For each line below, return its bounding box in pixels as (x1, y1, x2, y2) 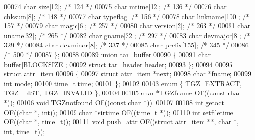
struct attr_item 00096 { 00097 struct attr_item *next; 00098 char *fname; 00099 (4, 69, 251, 79)
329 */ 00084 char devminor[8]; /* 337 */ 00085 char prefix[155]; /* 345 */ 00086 (4, 40, 249, 50)
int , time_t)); (4, 126, 45, 136)
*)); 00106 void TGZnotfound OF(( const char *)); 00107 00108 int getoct (4, 97, 224, 107)
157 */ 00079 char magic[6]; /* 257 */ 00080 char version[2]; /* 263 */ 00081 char (4, 21, 251, 31)
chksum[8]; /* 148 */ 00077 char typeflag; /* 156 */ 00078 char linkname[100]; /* (4, 11, 250, 21)
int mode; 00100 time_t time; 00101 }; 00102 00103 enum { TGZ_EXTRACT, (4, 78, 242, 88)
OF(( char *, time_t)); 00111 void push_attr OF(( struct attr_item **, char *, (4, 117, 239, 127)
